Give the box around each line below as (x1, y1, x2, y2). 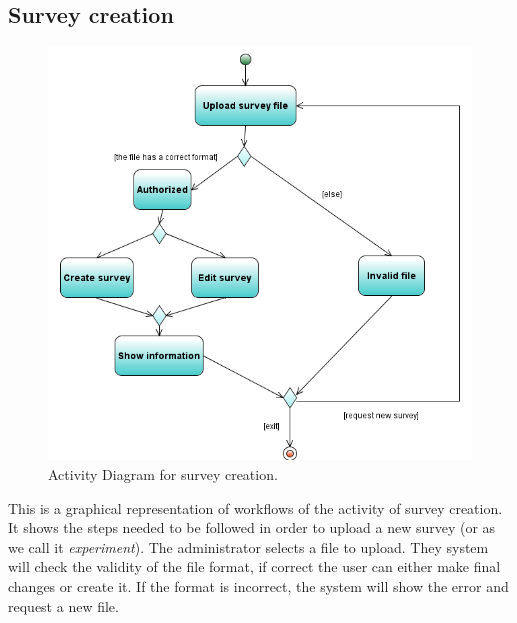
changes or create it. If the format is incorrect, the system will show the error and (8, 575, 509, 596)
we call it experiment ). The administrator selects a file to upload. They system (8, 536, 489, 557)
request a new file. (8, 595, 119, 616)
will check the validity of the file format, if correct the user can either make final (8, 556, 501, 577)
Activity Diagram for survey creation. (48, 464, 278, 485)
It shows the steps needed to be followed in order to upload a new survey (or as (8, 517, 496, 538)
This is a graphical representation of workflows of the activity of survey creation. (8, 497, 503, 518)
